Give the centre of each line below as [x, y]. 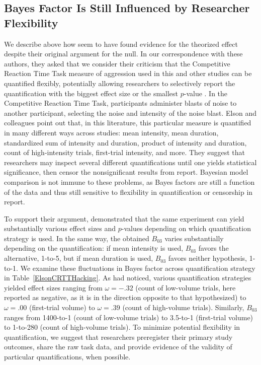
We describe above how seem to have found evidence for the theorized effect [121, 44]
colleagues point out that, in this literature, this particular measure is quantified [128, 123]
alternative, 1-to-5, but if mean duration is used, [79, 258]
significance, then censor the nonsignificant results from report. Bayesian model [126, 172]
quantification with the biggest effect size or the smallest [91, 93]
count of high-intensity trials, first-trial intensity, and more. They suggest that [124, 152]
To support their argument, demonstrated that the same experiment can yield [124, 218]
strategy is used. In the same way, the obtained [77, 238]
